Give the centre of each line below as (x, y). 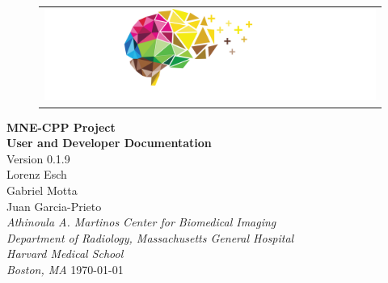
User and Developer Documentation (109, 143)
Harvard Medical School (65, 253)
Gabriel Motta (42, 190)
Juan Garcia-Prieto (54, 206)
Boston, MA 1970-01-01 (65, 269)
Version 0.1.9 (38, 158)
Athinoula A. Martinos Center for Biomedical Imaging (141, 222)
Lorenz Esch (37, 174)
